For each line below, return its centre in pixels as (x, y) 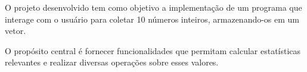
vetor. (15, 31)
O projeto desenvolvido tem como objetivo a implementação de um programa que (153, 7)
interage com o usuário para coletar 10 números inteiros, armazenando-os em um (152, 19)
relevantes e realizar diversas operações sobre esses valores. (112, 62)
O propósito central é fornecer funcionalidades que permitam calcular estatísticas (153, 50)
